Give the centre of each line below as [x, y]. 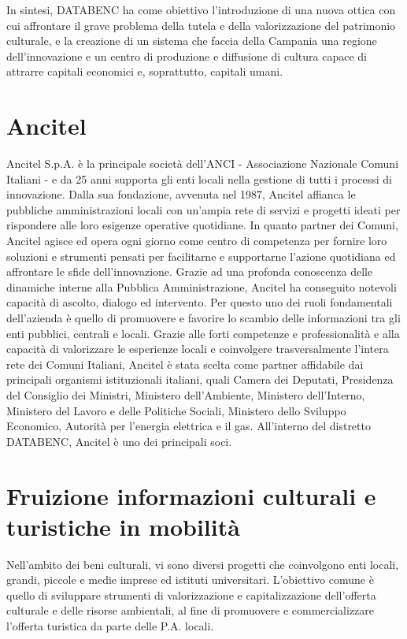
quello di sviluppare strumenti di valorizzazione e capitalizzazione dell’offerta [191, 594]
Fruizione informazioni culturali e [191, 495]
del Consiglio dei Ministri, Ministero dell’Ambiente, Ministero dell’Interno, [186, 395]
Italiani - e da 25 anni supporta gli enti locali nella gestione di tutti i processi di [200, 178]
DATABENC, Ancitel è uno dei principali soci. [119, 441]
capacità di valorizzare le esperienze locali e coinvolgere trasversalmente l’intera [198, 349]
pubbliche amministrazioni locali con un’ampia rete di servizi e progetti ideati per [203, 209]
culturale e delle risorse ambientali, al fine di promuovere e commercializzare [191, 610]
